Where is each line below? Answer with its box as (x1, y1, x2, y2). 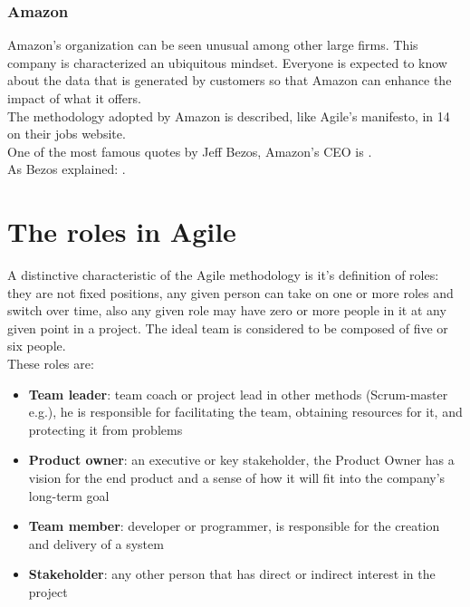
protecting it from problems (28, 419, 183, 438)
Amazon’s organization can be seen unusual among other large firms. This (7, 35, 418, 54)
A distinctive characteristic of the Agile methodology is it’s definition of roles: (7, 265, 439, 284)
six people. (7, 336, 66, 355)
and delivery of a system (28, 534, 164, 553)
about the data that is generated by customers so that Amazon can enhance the (7, 71, 452, 90)
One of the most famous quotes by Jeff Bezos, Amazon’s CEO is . (7, 141, 372, 160)
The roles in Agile (7, 213, 236, 250)
